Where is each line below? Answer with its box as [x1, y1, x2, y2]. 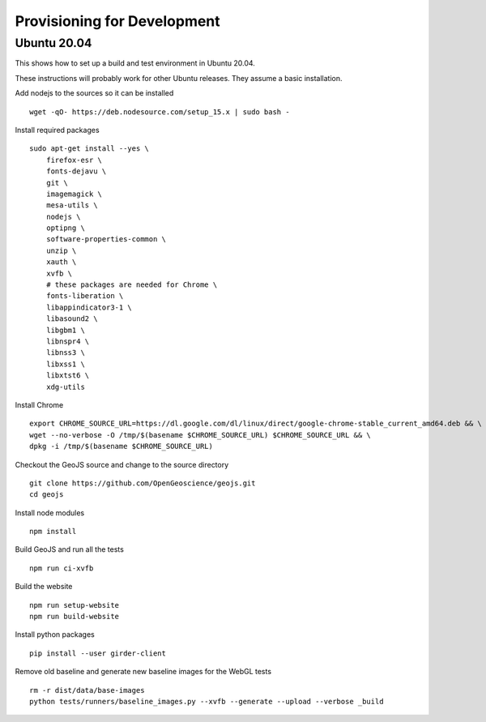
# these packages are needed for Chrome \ [45, 280, 218, 289]
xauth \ [45, 258, 77, 267]
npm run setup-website [29, 600, 120, 609]
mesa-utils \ [45, 201, 98, 210]
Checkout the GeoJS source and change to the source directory [15, 459, 229, 469]
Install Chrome [15, 399, 64, 409]
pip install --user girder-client [29, 648, 166, 658]
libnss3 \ [45, 348, 85, 357]
